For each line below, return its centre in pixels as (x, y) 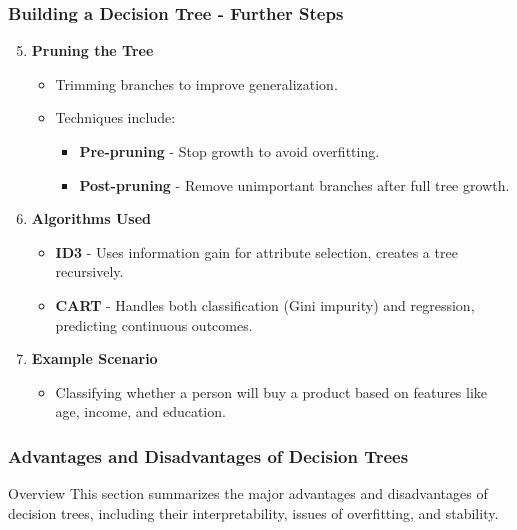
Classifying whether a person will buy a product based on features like (271, 391)
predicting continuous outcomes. (154, 324)
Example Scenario (94, 358)
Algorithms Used (91, 218)
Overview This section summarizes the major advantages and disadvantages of (248, 493)
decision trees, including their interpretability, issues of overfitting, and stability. (253, 512)
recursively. (89, 271)
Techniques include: (115, 117)
